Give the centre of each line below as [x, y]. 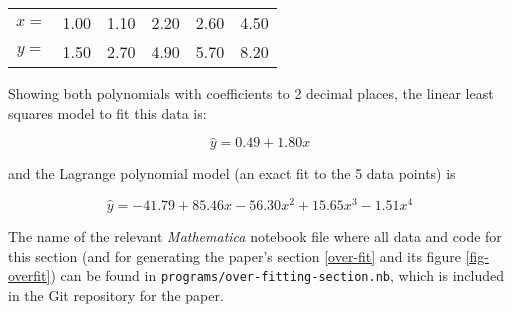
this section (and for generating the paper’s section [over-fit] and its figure [234, 255]
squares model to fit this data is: [107, 112]
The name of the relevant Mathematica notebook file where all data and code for [255, 236]
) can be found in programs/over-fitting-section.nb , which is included [277, 275]
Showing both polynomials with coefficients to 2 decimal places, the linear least [251, 93]
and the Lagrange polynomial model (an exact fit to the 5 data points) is [232, 173]
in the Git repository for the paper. [116, 294]
